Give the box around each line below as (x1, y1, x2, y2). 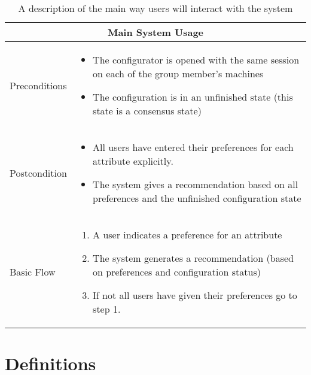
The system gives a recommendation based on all (93, 177, 298, 191)
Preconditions (10, 78, 67, 92)
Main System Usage (107, 25, 204, 39)
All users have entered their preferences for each (93, 140, 294, 154)
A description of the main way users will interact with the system (18, 1, 293, 15)
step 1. (93, 302, 121, 316)
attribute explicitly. (93, 154, 173, 168)
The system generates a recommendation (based (93, 251, 294, 265)
